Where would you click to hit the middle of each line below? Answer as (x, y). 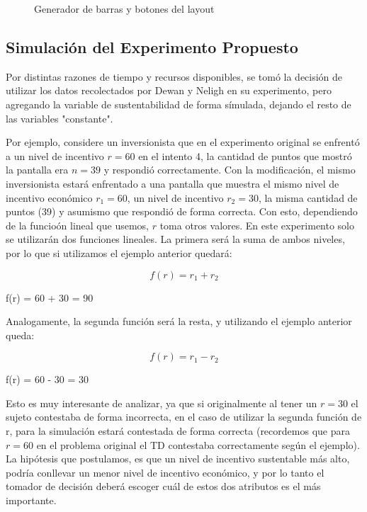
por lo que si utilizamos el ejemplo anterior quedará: (119, 252)
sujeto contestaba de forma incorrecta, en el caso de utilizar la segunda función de (184, 417)
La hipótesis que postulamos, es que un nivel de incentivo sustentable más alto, (178, 459)
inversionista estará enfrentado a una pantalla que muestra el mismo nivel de (173, 183)
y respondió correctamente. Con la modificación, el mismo (230, 170)
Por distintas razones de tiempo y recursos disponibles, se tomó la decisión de (174, 76)
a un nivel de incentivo (55, 155)
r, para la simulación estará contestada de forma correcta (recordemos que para (178, 431)
